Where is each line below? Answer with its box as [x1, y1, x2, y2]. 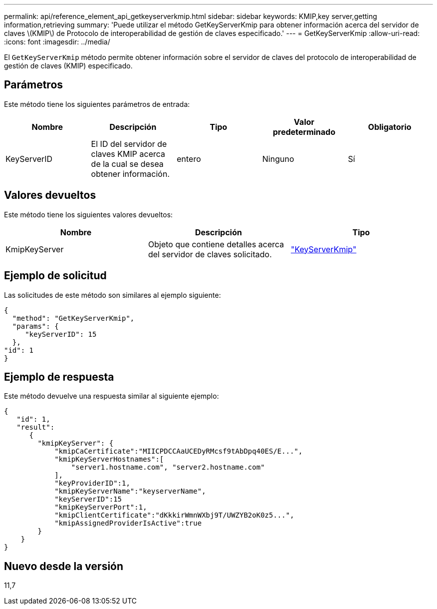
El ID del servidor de [91, 138, 167, 149]
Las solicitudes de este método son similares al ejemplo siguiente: [4, 290, 221, 299]
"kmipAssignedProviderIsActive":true [54, 519, 202, 528]
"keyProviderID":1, [54, 479, 130, 488]
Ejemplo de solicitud [4, 269, 107, 282]
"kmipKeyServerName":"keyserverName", [54, 487, 206, 496]
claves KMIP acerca [91, 148, 166, 159]
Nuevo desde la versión [4, 560, 124, 573]
